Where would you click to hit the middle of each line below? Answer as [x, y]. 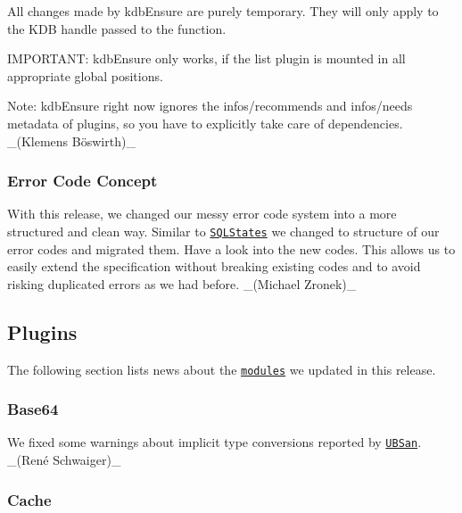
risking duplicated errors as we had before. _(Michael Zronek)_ [182, 283]
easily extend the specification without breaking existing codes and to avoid [214, 266]
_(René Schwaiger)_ [64, 460]
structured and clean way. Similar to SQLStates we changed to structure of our [223, 231]
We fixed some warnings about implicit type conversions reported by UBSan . [214, 442]
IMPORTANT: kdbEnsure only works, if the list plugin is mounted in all [206, 58]
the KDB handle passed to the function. [117, 28]
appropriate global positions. [85, 75]
